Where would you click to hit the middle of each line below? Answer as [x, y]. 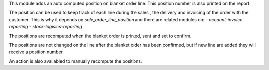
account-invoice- [226, 19]
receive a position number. [37, 52]
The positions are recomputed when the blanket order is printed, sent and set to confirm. [100, 36]
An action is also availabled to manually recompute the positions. [76, 61]
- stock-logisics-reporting [56, 27]
